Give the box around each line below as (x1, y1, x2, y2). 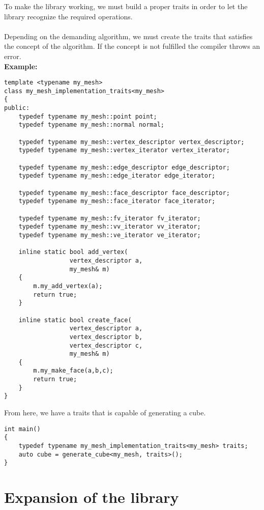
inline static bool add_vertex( (18, 248, 128, 256)
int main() (4, 425, 41, 433)
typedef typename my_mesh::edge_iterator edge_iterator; (18, 172, 216, 180)
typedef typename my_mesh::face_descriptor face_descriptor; (18, 189, 230, 196)
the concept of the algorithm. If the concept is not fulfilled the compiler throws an (4, 41, 260, 51)
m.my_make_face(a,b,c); (33, 367, 113, 375)
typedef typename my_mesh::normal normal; (18, 121, 164, 129)
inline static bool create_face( (18, 316, 132, 324)
